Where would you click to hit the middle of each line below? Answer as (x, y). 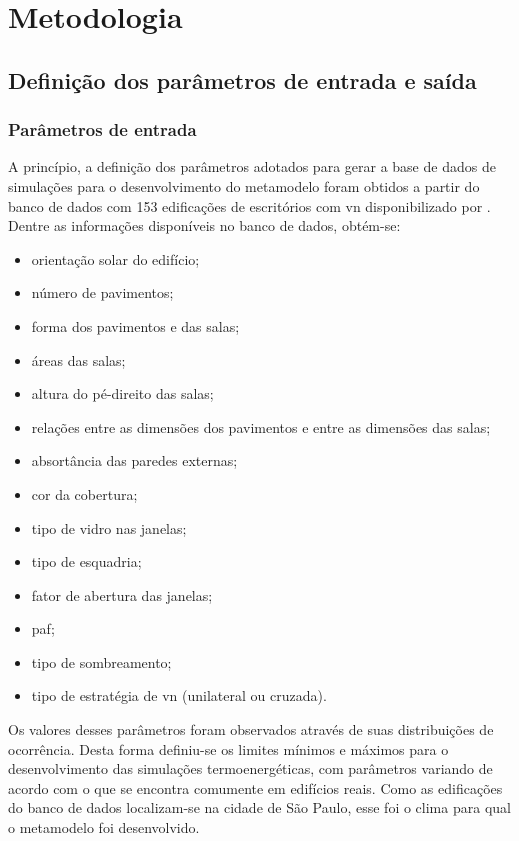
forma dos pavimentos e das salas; (135, 325)
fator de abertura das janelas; (122, 594)
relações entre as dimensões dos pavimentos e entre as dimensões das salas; (261, 426)
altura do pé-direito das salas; (122, 393)
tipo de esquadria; (86, 561)
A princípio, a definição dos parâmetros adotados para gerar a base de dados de (252, 166)
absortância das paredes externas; (134, 460)
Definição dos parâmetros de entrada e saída (242, 79)
